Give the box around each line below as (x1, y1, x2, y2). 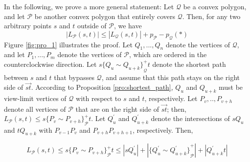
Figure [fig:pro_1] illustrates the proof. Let (4, 39, 133, 49)
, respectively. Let (144, 93, 198, 103)
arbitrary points (4, 20, 52, 31)
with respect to (76, 93, 121, 103)
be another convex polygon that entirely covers (34, 11, 175, 21)
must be (218, 82, 243, 92)
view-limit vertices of (4, 93, 67, 103)
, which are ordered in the (129, 49, 207, 60)
